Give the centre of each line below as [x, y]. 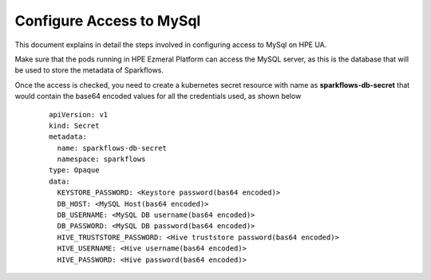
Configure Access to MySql [108, 21]
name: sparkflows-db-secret [112, 148]
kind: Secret [74, 125]
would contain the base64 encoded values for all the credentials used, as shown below [158, 97]
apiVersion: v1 [79, 114]
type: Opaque [74, 170]
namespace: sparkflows [101, 159]
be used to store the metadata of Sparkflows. [89, 70]
